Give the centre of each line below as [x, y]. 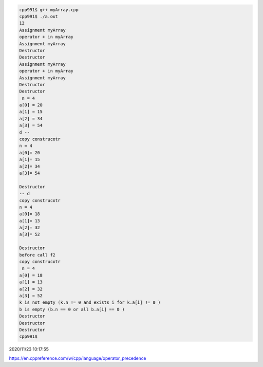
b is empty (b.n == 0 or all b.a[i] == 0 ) [72, 309]
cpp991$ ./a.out [39, 16]
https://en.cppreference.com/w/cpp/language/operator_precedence [77, 358]
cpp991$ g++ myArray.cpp [49, 9]
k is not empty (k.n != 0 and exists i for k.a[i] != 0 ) [90, 303]
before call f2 [37, 255]
